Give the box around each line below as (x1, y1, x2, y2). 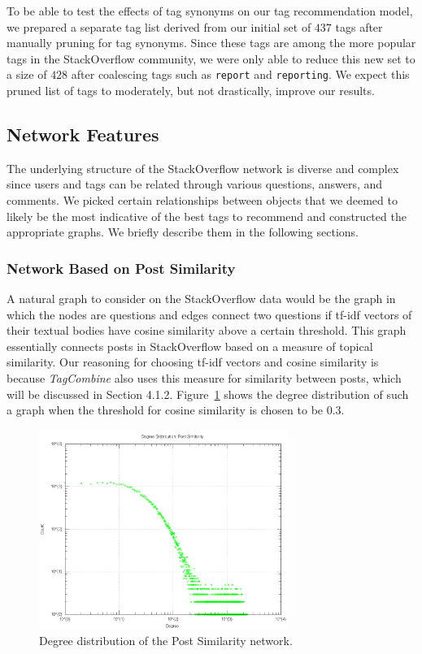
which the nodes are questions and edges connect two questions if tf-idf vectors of (7, 305, 412, 323)
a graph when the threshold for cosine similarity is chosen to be (7, 401, 324, 418)
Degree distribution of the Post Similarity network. (39, 632, 293, 649)
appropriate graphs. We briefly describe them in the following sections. (7, 223, 359, 240)
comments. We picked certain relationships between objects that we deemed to (7, 192, 398, 209)
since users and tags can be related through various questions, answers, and (7, 175, 383, 193)
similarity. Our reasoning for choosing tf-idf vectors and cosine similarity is (7, 353, 379, 370)
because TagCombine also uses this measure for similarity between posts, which (7, 369, 402, 386)
